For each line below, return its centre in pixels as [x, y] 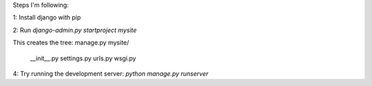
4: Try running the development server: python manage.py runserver [111, 73]
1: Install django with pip [47, 18]
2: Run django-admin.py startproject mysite [75, 30]
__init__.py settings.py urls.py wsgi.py [83, 58]
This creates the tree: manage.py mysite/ [71, 43]
